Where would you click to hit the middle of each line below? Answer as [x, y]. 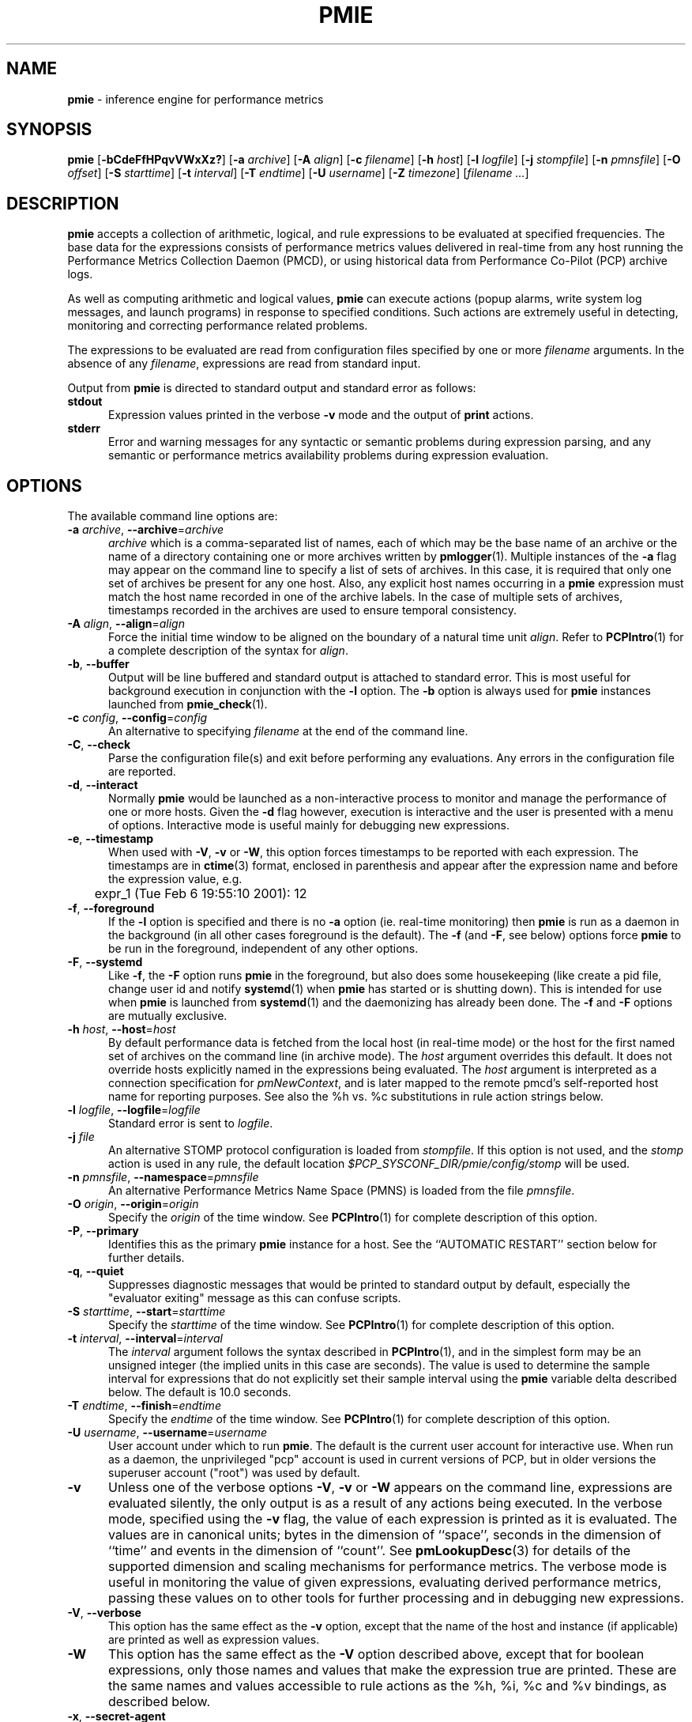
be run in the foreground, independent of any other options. [263, 949]
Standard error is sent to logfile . [191, 1123]
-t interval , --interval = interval [145, 1339]
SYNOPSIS [49, 130]
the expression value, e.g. [175, 879]
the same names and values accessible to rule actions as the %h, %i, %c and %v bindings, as [387, 1686]
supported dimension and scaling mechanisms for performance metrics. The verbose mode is [387, 1567]
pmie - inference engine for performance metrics [196, 99]
